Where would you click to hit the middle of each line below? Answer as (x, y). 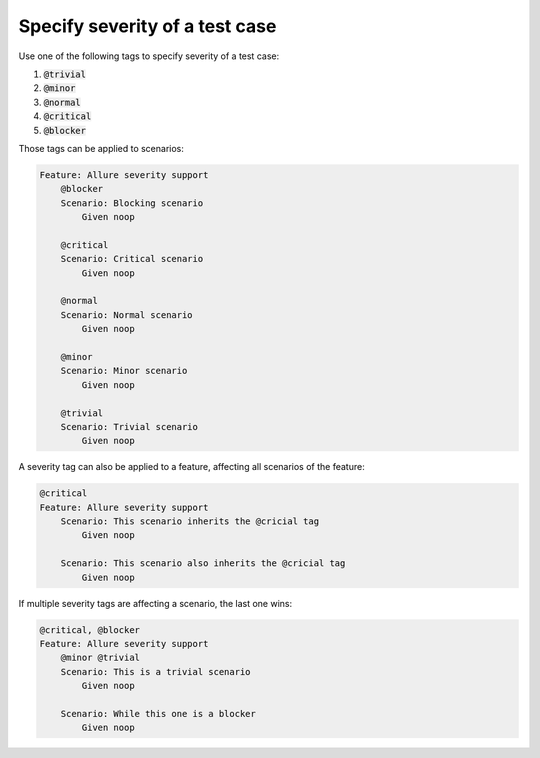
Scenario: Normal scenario (127, 314)
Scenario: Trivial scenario (129, 426)
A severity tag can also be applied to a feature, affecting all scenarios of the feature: (191, 467)
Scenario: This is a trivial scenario (155, 671)
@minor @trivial (100, 658)
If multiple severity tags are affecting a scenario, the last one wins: (155, 603)
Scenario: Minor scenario (124, 371)
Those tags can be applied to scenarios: (101, 148)
